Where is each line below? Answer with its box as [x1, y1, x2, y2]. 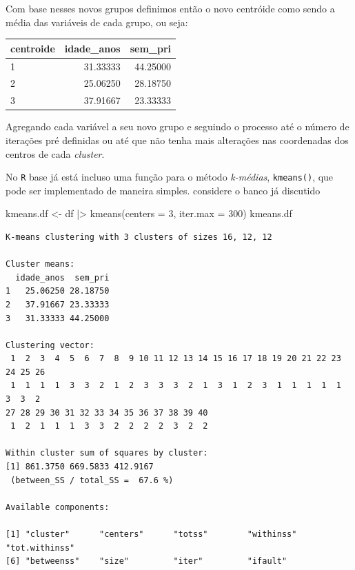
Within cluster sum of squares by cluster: [6, 448, 208, 458]
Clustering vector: [6, 340, 94, 350]
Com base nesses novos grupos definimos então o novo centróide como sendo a [6, 1, 335, 15]
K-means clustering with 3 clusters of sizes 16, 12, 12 [6, 232, 272, 242]
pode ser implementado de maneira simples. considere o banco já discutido [6, 183, 321, 197]
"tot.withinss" [6, 542, 75, 553]
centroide [10, 41, 55, 55]
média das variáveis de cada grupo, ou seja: [6, 14, 188, 29]
